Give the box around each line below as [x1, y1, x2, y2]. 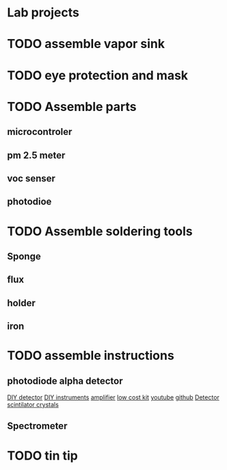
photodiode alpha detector [7, 375, 123, 386]
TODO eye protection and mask [7, 67, 189, 83]
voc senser [7, 173, 56, 184]
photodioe [7, 196, 52, 208]
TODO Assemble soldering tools [7, 223, 193, 239]
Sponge [7, 250, 41, 262]
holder [7, 297, 36, 309]
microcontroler [7, 126, 72, 138]
